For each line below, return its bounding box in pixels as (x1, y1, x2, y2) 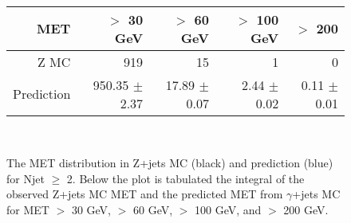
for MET (6, 201, 49, 217)
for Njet (6, 170, 45, 186)
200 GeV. (283, 201, 329, 217)
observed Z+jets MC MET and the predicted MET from (6, 186, 283, 202)
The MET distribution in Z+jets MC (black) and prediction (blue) (6, 155, 333, 171)
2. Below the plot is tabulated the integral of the (66, 170, 305, 186)
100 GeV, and (195, 201, 262, 217)
